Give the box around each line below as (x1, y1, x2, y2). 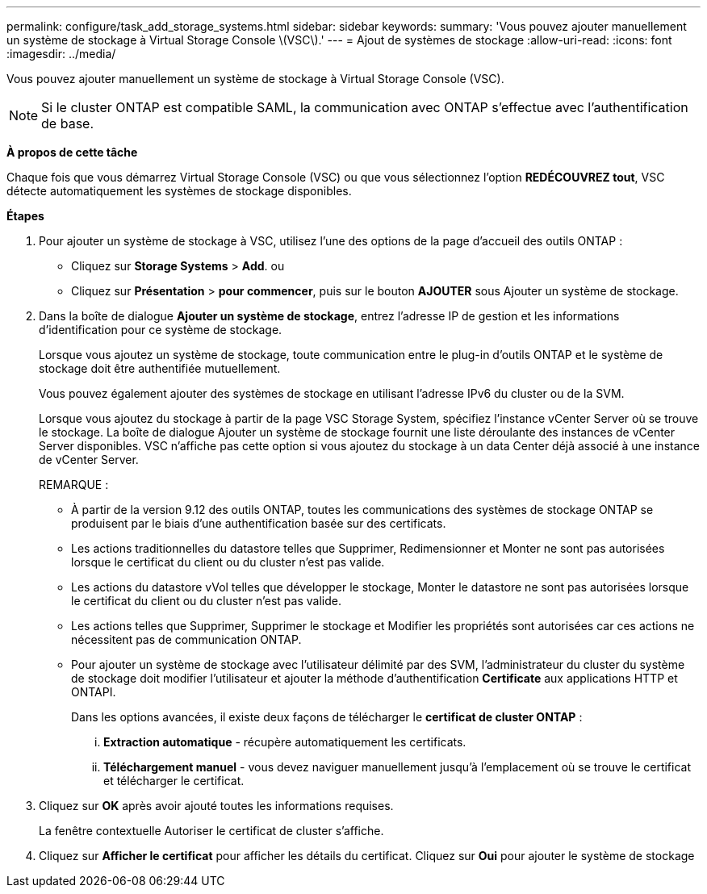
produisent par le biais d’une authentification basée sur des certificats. (71, 516, 446, 530)
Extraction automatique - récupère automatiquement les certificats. (103, 735, 466, 749)
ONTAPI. (71, 685, 116, 699)
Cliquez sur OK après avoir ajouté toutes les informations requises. (39, 799, 394, 813)
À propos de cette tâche (6, 145, 138, 159)
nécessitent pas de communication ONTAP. (71, 633, 302, 646)
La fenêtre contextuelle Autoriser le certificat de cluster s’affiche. (39, 824, 384, 838)
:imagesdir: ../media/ (6, 47, 116, 61)
